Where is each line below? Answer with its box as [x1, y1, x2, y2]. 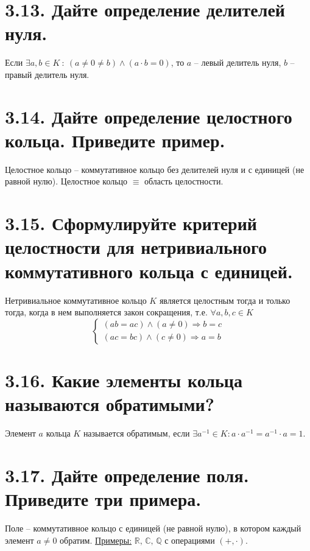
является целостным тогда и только [159, 293, 291, 306]
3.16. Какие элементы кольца [5, 367, 242, 392]
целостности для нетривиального [5, 234, 267, 259]
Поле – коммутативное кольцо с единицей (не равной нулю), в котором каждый [5, 521, 301, 534]
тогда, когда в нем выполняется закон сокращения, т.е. [5, 306, 208, 318]
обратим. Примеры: [60, 533, 132, 546]
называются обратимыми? [5, 391, 214, 416]
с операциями [164, 533, 215, 546]
